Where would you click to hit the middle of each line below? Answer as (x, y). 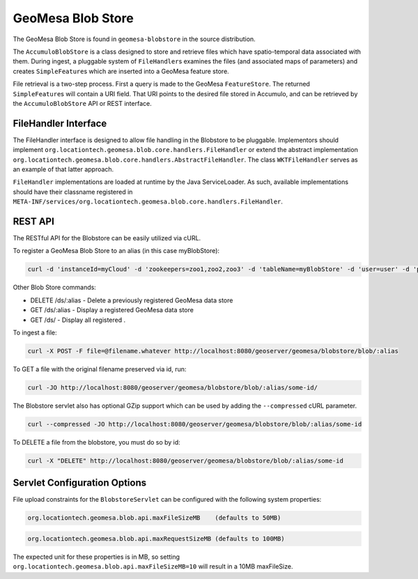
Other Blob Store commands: (55, 287)
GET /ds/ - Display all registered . (78, 320)
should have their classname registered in (73, 192)
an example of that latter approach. (63, 169)
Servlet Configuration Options (79, 483)
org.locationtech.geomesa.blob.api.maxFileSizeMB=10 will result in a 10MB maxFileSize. (153, 566)
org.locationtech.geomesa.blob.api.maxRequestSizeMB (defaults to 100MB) (156, 539)
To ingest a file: (35, 332)
